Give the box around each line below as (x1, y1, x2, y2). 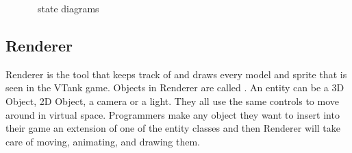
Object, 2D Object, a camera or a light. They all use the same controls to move (5, 93, 339, 108)
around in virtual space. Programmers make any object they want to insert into (5, 107, 340, 121)
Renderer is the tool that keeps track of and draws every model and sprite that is (5, 67, 347, 81)
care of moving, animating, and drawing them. (5, 134, 200, 148)
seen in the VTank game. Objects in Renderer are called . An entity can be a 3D (5, 80, 344, 95)
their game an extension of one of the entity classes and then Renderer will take (5, 121, 341, 135)
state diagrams (37, 1, 99, 15)
